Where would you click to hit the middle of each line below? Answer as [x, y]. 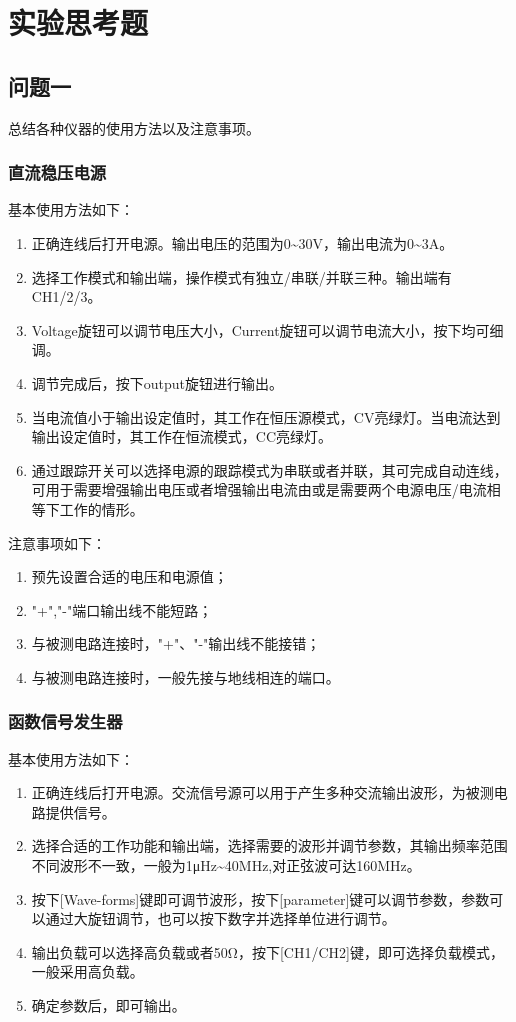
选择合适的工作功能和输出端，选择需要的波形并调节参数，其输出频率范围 [269, 845]
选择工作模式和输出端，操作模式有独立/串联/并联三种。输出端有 [241, 276]
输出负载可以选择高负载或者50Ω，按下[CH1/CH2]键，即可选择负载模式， [267, 951]
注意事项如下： [57, 542]
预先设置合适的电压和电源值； [129, 576]
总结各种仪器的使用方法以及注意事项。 [134, 127]
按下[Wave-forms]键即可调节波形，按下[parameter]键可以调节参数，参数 [260, 898]
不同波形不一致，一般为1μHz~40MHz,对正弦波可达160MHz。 [226, 865]
